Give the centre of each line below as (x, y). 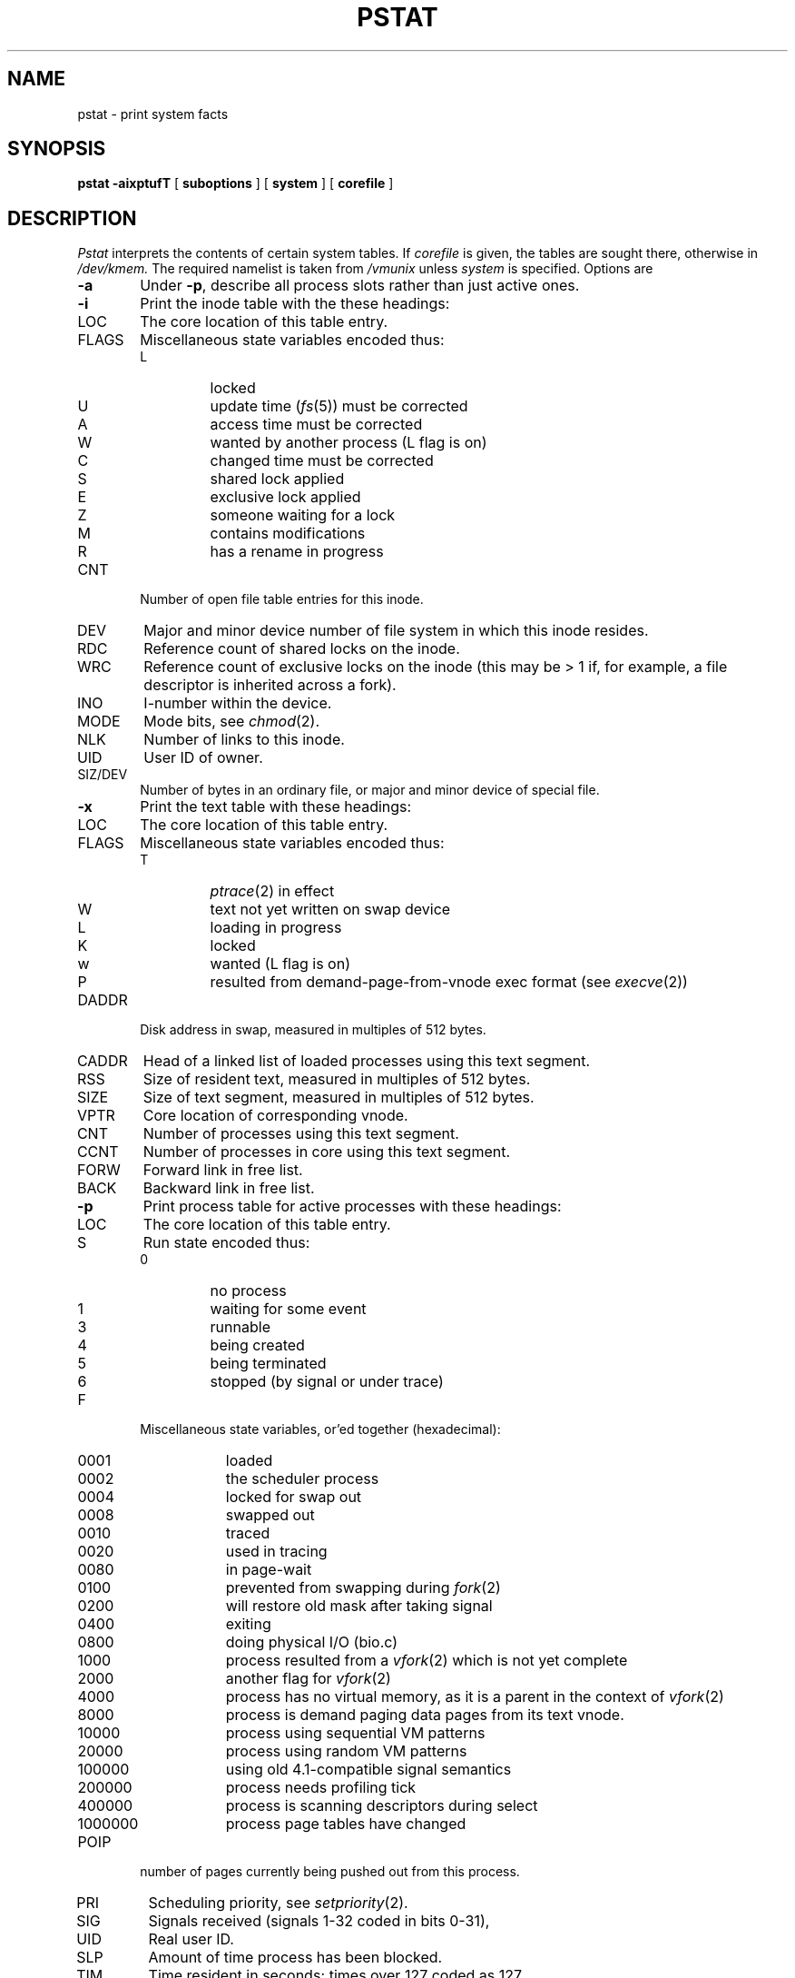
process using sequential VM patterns (355, 1733)
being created (257, 1345)
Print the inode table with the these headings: (295, 304)
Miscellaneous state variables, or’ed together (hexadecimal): (320, 1429)
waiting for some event (288, 1309)
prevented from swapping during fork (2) (363, 1588)
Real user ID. (191, 1939)
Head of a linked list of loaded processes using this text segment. (367, 1061)
